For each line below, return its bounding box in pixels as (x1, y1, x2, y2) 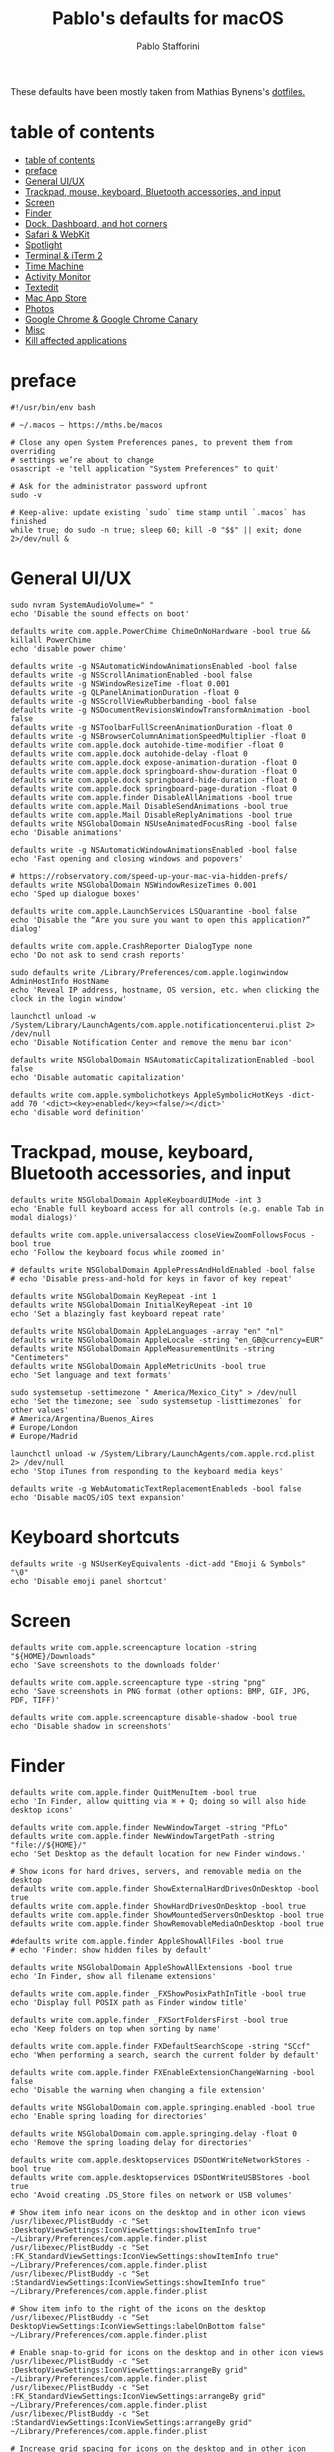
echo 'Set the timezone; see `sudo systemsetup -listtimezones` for (10, 1396, 302, 1406)
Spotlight (24, 238, 63, 251)
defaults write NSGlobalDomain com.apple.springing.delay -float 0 (10, 2128, 298, 2139)
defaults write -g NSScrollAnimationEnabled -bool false (10, 670, 253, 680)
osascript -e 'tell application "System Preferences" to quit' (10, 463, 280, 474)
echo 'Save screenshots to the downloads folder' (10, 1660, 222, 1670)
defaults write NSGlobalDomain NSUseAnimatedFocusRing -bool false (10, 818, 298, 829)
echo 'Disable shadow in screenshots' (10, 1721, 172, 1731)
